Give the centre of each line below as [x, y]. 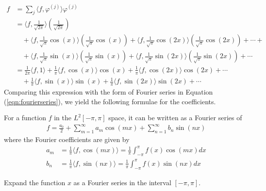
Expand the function [35, 182]
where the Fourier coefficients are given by [67, 139]
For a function [25, 118]
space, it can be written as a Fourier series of [175, 118]
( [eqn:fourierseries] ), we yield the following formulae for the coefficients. [110, 101]
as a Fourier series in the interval [122, 182]
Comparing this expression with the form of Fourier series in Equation [108, 92]
